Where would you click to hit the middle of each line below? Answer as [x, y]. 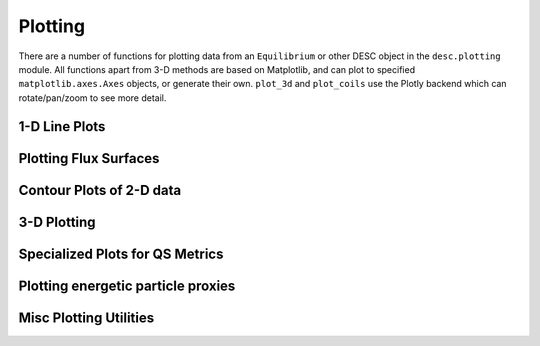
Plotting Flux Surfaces [89, 158]
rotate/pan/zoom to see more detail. [92, 97]
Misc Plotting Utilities [86, 317]
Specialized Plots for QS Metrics [121, 253]
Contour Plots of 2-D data [100, 190]
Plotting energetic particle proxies [127, 285]
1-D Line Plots [62, 126]
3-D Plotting [57, 221]
